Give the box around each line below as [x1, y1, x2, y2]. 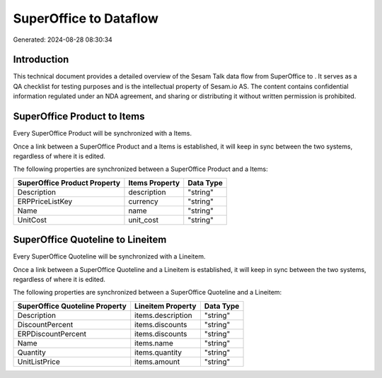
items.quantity [134, 347, 183, 357]
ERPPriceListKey [17, 196, 73, 206]
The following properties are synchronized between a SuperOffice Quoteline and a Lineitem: [13, 288, 282, 297]
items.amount [134, 357, 180, 367]
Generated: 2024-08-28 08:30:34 [13, 35, 112, 44]
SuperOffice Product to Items [13, 110, 145, 123]
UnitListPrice [17, 357, 60, 367]
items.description [134, 310, 192, 320]
